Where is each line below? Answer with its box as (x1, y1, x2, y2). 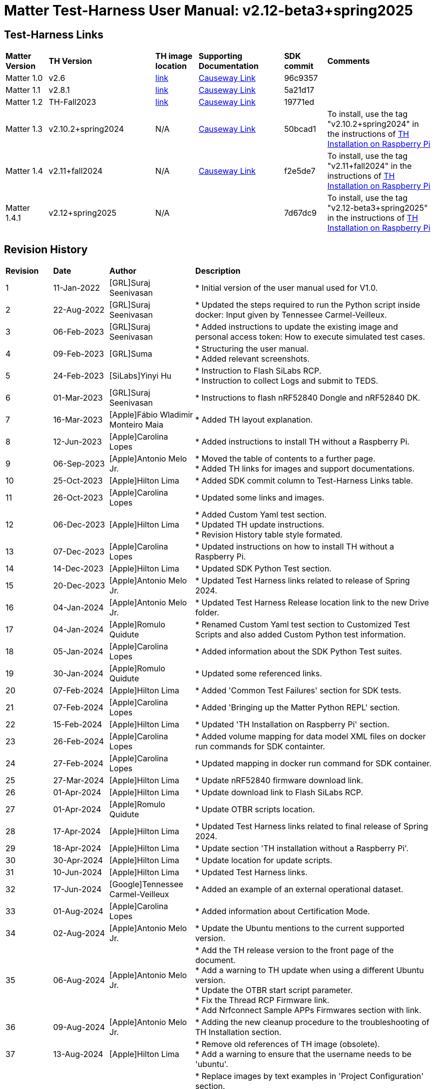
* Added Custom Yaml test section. (195, 510, 327, 520)
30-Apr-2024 (53, 855, 103, 866)
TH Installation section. (195, 1027, 282, 1038)
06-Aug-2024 (53, 975, 105, 986)
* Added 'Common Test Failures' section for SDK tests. (195, 685, 402, 696)
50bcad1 (284, 124, 316, 134)
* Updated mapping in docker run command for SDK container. (195, 758, 432, 769)
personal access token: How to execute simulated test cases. (195, 332, 426, 342)
